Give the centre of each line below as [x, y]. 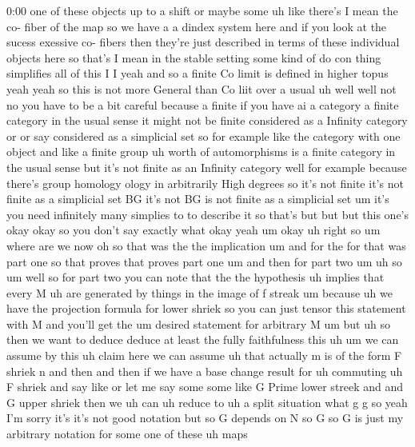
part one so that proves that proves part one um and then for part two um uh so [204, 261]
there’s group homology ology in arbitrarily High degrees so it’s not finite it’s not [205, 183]
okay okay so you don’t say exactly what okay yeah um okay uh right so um [194, 230]
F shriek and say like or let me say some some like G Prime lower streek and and [205, 387]
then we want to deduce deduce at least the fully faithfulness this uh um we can [203, 339]
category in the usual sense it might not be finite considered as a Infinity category [207, 120]
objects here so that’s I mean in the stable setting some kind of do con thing [194, 57]
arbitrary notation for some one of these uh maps [127, 434]
